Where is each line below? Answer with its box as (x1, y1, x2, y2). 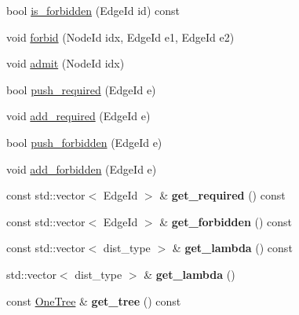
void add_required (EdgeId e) (6, 108, 151, 124)
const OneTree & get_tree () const (6, 292, 181, 309)
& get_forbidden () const (159, 213, 293, 229)
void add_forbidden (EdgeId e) (6, 160, 157, 177)
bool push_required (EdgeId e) (6, 81, 156, 97)
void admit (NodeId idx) (6, 55, 125, 71)
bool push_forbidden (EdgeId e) (6, 134, 162, 150)
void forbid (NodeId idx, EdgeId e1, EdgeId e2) (6, 28, 235, 45)
